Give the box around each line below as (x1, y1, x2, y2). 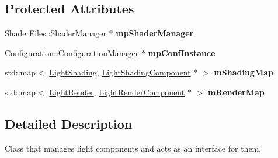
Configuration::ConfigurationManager (5, 46, 139, 59)
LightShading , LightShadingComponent (49, 66, 191, 78)
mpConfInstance (148, 46, 216, 59)
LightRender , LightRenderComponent (49, 85, 185, 98)
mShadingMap (214, 66, 273, 78)
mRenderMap (207, 85, 265, 98)
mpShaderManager (116, 27, 194, 39)
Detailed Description (5, 114, 133, 132)
